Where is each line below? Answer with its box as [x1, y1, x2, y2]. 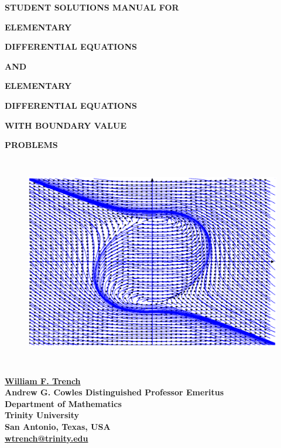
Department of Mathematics [5, 397, 122, 409]
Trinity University [5, 409, 80, 421]
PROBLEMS [5, 139, 58, 151]
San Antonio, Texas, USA [5, 421, 111, 433]
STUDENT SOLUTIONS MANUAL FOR [5, 1, 179, 13]
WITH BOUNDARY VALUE [5, 119, 126, 131]
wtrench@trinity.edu [5, 432, 88, 444]
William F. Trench [5, 374, 81, 387]
